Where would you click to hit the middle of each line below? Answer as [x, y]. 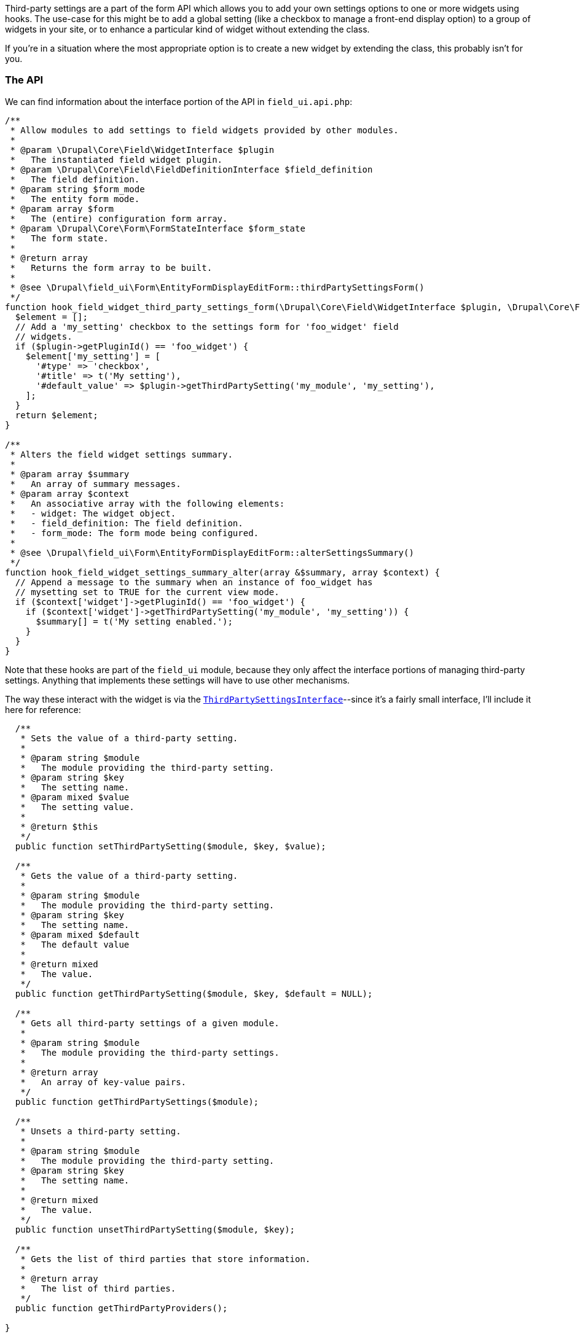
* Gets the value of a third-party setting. [129, 875]
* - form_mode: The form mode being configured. [135, 533]
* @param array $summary [70, 474]
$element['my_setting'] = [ [93, 356]
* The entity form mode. [75, 199]
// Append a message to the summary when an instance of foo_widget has [194, 582]
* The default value [75, 944]
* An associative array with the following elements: [147, 503]
